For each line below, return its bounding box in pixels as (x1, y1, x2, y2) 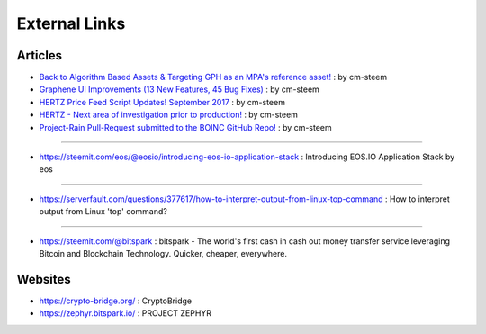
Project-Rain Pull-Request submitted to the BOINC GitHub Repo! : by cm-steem (39, 122, 332, 132)
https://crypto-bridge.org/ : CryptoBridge (39, 295, 193, 306)
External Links (16, 14, 126, 33)
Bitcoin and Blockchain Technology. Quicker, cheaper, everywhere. (39, 248, 288, 258)
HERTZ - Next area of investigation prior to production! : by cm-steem (39, 109, 299, 121)
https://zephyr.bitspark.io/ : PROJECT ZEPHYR (39, 308, 211, 319)
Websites (16, 271, 71, 287)
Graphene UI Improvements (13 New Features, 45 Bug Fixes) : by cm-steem (39, 84, 319, 95)
